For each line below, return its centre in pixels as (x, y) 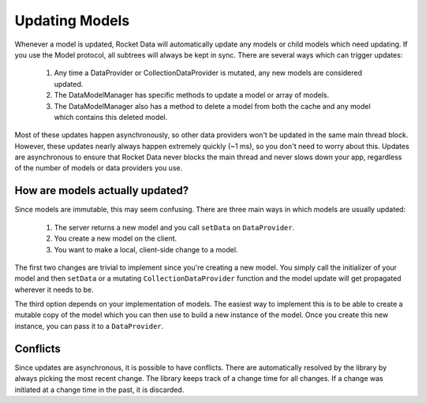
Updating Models (72, 21)
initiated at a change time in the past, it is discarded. (99, 390)
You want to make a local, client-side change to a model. (146, 249)
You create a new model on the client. (116, 239)
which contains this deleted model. (111, 117)
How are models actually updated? (102, 190)
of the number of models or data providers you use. (99, 168)
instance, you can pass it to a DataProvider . (89, 326)
